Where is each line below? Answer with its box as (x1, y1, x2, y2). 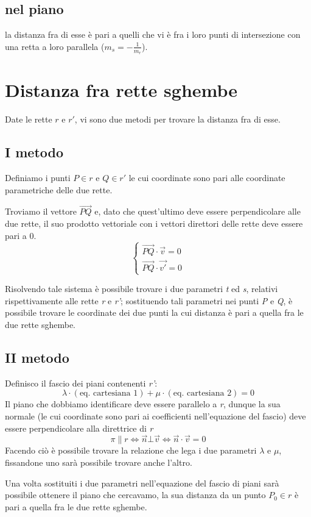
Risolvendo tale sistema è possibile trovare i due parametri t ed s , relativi (5, 282, 278, 295)
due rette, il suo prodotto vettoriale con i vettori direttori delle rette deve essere (5, 216, 303, 229)
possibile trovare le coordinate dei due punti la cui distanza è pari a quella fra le (5, 306, 304, 319)
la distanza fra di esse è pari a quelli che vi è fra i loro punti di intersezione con (5, 28, 301, 41)
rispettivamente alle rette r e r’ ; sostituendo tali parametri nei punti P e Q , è (5, 294, 293, 307)
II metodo (5, 348, 69, 366)
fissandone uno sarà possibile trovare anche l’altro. (5, 455, 192, 468)
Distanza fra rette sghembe (5, 77, 238, 102)
